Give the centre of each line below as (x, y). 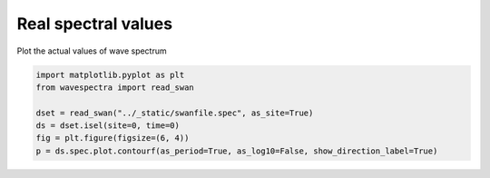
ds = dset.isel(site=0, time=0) (108, 126)
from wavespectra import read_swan (115, 87)
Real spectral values (94, 24)
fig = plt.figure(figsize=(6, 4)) (113, 138)
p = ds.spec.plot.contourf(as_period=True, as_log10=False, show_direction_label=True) (237, 151)
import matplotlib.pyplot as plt (110, 74)
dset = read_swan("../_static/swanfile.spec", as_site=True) (175, 113)
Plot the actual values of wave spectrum (92, 51)
